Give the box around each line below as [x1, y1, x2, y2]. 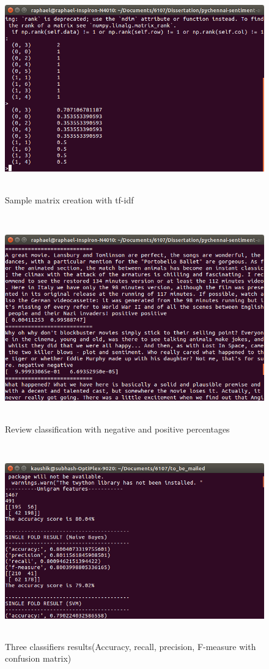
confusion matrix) [5, 652, 72, 665]
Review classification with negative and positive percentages [5, 422, 230, 435]
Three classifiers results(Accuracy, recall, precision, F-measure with [5, 640, 256, 652]
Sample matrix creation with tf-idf [5, 193, 134, 206]
